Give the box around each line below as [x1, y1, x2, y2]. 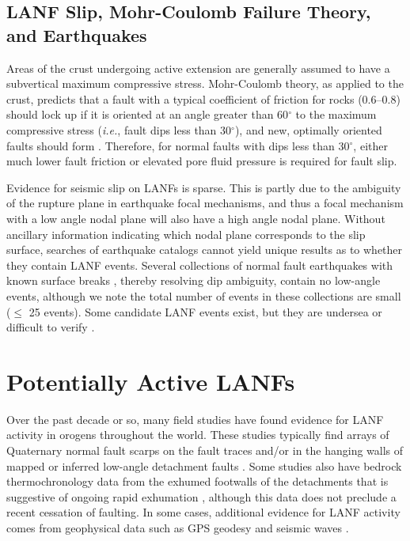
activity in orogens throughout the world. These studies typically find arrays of [6, 426, 389, 443]
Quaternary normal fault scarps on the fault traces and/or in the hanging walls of [6, 442, 404, 458]
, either [353, 137, 388, 153]
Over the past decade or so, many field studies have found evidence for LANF [6, 410, 384, 427]
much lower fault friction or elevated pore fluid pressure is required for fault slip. [6, 153, 397, 169]
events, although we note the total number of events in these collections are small [6, 287, 401, 304]
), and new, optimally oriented [234, 121, 382, 138]
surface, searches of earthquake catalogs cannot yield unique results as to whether [6, 241, 403, 258]
